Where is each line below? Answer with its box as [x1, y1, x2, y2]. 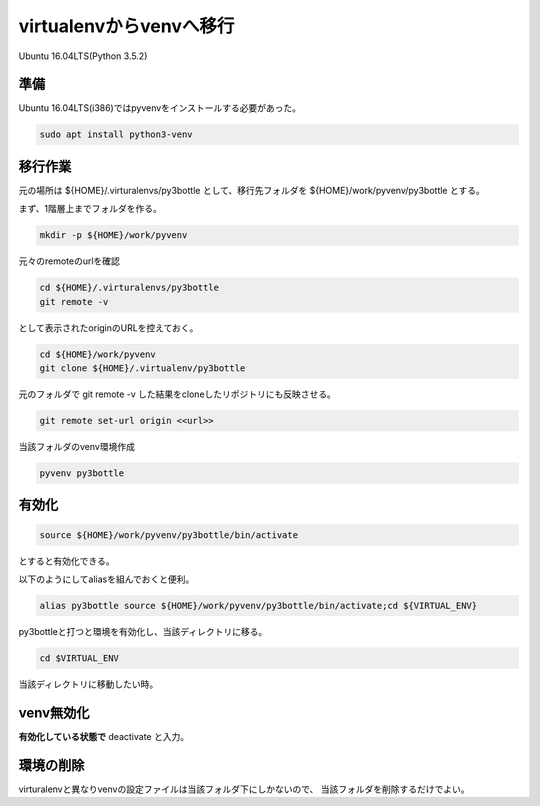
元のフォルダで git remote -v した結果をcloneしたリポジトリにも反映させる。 [18, 388, 337, 400]
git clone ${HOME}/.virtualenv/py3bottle [39, 363, 246, 374]
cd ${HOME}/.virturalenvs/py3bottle [39, 282, 220, 294]
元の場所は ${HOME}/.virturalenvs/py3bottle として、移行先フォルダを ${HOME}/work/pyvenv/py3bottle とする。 [18, 184, 485, 196]
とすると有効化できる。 [18, 555, 115, 567]
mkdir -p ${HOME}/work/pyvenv [39, 230, 188, 241]
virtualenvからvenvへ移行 [18, 15, 235, 37]
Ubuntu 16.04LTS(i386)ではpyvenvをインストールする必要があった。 [18, 102, 302, 114]
